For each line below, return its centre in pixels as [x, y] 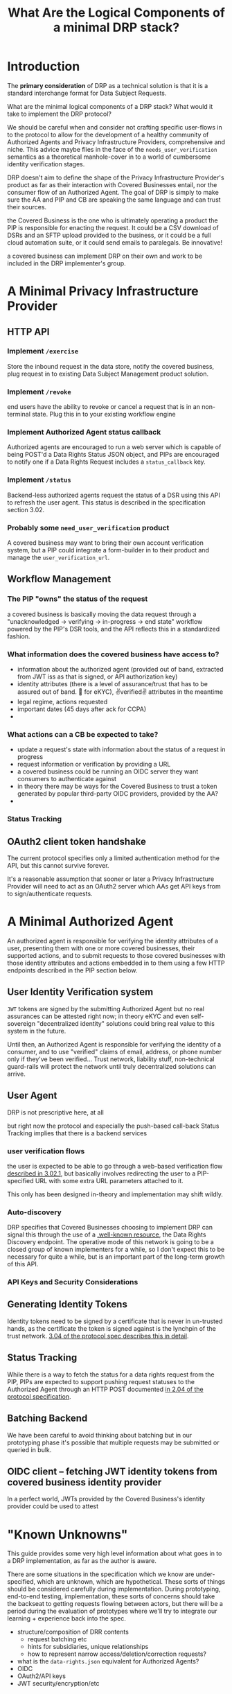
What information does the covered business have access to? [113, 654]
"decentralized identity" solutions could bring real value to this [126, 1023]
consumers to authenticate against [66, 779]
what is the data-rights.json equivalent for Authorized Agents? [108, 1661]
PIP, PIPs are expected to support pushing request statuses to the [101, 1381]
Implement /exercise [43, 351]
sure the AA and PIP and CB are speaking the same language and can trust [114, 200]
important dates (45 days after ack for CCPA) [82, 709]
